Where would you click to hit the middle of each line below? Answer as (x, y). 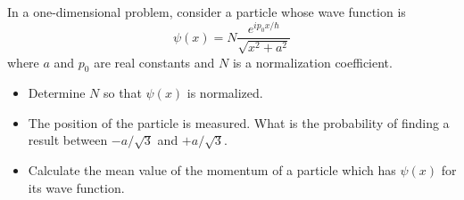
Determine (57, 93)
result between (68, 140)
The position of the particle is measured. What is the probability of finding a (239, 122)
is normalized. (225, 93)
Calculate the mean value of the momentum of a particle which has (212, 170)
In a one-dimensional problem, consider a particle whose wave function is (207, 12)
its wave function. (76, 187)
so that (122, 93)
